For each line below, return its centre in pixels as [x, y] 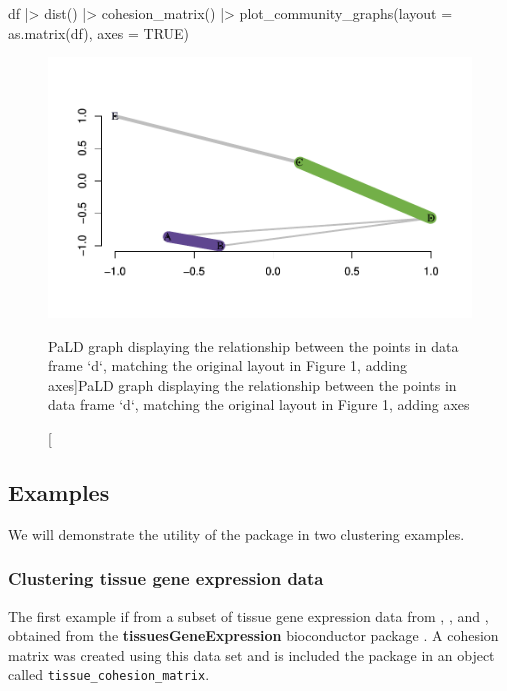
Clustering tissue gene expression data [166, 578]
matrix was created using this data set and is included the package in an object [251, 654]
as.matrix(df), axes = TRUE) [99, 32]
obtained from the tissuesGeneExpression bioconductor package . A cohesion [253, 635]
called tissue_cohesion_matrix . [109, 674]
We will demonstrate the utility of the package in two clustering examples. [236, 533]
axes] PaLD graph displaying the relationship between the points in [252, 384]
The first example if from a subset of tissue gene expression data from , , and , [248, 615]
